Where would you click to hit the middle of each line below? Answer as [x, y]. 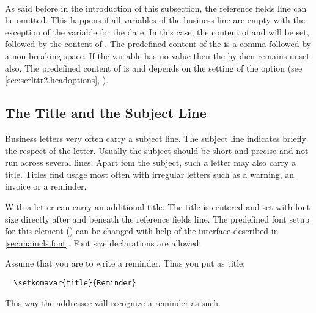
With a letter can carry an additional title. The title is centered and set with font [158, 206]
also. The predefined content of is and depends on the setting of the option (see [154, 68]
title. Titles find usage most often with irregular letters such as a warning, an [150, 174]
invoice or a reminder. [46, 186]
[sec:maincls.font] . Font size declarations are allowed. [103, 242]
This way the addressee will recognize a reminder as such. [113, 302]
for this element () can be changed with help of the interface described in [142, 231]
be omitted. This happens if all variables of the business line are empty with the [155, 20]
